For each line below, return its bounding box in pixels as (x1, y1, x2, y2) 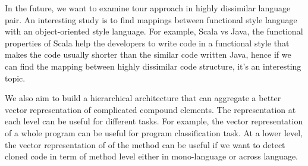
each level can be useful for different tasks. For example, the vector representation (5, 115, 303, 127)
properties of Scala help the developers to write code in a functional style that (5, 36, 290, 49)
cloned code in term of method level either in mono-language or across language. (5, 150, 298, 162)
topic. (5, 71, 26, 84)
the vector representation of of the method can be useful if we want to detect (5, 138, 285, 151)
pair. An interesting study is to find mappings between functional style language (5, 13, 297, 26)
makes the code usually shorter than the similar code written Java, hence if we (5, 48, 291, 61)
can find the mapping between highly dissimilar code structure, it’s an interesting (5, 59, 301, 72)
